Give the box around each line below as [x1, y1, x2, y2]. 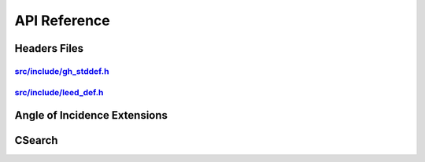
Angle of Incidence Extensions [14, 109, 168, 122]
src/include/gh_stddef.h [14, 65, 109, 76]
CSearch [14, 134, 58, 147]
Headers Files [14, 42, 84, 55]
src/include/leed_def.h [14, 87, 104, 98]
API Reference [14, 12, 110, 29]
